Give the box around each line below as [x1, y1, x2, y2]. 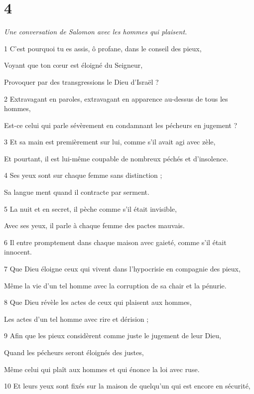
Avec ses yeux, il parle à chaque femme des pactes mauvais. [4, 220, 185, 231]
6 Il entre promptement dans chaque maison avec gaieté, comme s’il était [4, 237, 227, 247]
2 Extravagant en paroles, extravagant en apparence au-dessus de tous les [4, 93, 228, 104]
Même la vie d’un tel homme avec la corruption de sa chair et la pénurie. [4, 280, 227, 290]
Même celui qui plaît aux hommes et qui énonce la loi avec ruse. [4, 364, 200, 374]
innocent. [4, 247, 32, 257]
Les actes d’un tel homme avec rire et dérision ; [4, 313, 149, 324]
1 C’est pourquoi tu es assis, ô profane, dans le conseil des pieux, [4, 43, 202, 53]
